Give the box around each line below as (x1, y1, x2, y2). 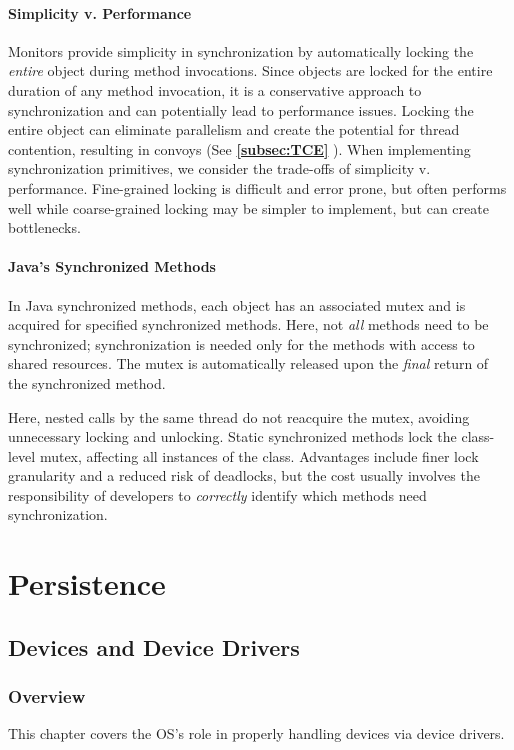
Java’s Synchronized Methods (8, 256, 216, 277)
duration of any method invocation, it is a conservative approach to (8, 79, 422, 100)
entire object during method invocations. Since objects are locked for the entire (8, 60, 493, 81)
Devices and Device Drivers (8, 631, 300, 662)
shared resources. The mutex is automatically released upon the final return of (8, 353, 489, 374)
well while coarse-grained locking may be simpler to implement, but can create (8, 197, 489, 218)
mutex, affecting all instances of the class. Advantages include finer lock (39, 445, 479, 466)
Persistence (8, 563, 166, 604)
